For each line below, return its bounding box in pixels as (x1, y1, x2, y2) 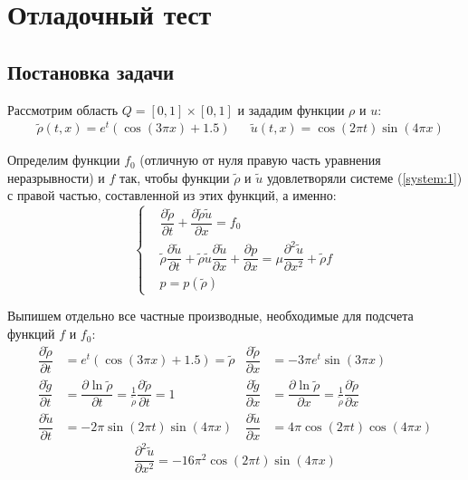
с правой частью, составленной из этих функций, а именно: (7, 186, 337, 205)
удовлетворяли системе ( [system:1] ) (266, 168, 463, 187)
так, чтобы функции (119, 168, 230, 187)
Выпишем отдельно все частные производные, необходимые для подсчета (7, 306, 414, 325)
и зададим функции (237, 100, 345, 119)
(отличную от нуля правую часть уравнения (139, 150, 381, 169)
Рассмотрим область (7, 100, 119, 119)
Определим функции (7, 150, 120, 169)
